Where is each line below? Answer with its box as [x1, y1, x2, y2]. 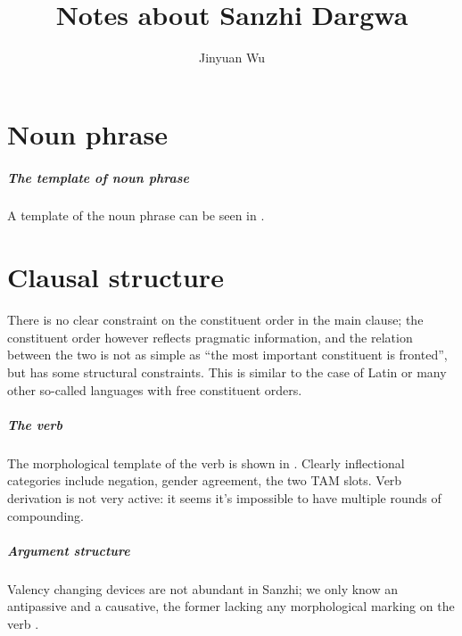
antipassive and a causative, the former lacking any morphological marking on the [7, 597, 455, 615]
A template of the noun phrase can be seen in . [7, 206, 265, 225]
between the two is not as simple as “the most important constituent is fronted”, [7, 345, 448, 364]
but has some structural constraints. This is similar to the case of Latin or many [7, 362, 447, 381]
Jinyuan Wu [198, 48, 266, 67]
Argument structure [7, 541, 130, 559]
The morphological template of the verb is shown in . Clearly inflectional [7, 453, 405, 472]
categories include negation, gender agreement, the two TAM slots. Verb [7, 471, 402, 490]
